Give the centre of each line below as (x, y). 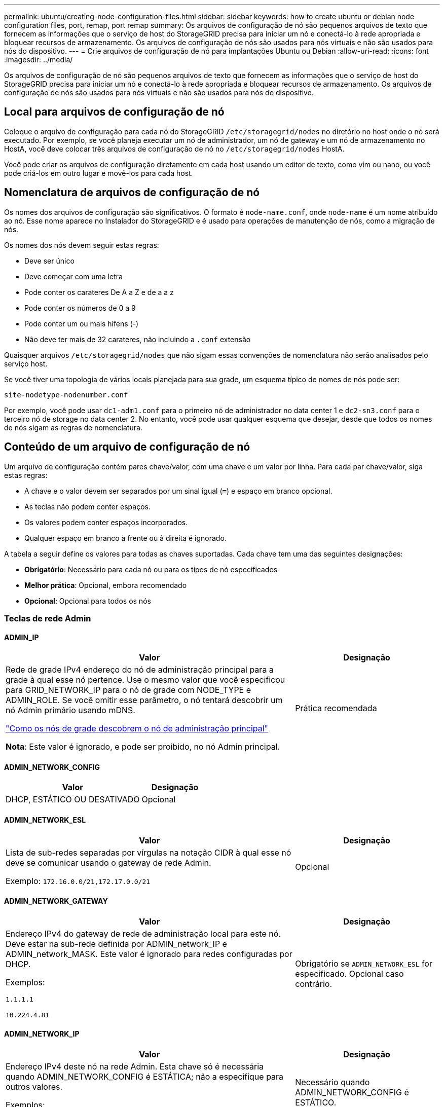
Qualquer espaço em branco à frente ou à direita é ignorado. (125, 538)
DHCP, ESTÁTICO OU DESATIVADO (73, 800)
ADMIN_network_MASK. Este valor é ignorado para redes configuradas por (149, 954)
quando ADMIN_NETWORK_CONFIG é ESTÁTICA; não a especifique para (145, 1077)
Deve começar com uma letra (73, 276)
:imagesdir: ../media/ (39, 60)
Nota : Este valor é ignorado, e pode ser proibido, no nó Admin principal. (143, 747)
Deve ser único (49, 261)
